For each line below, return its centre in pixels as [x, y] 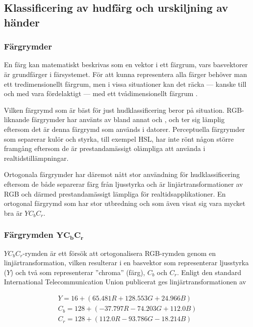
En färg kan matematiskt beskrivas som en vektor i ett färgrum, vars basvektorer [126, 64]
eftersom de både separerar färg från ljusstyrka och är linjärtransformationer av [124, 184]
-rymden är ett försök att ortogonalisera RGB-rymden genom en [119, 253]
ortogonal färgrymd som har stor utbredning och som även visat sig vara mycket [125, 203]
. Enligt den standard [209, 272]
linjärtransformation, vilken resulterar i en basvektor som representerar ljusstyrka [126, 263]
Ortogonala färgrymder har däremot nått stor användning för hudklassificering [122, 174]
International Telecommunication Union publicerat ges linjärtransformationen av [125, 282]
